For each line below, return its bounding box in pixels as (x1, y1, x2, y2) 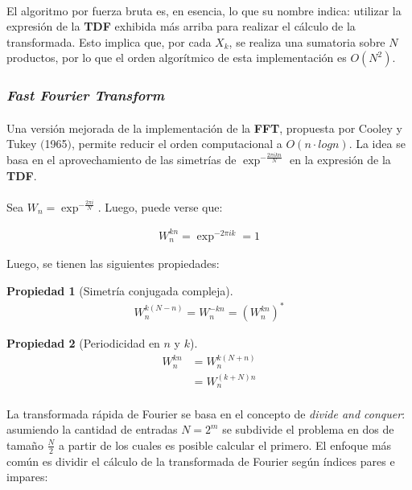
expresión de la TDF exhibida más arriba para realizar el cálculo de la (6, 18, 356, 35)
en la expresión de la (290, 151, 391, 167)
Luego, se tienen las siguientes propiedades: (6, 255, 220, 272)
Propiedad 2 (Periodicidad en (6, 335, 160, 352)
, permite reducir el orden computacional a (71, 135, 282, 152)
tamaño (6, 436, 43, 453)
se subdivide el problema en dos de (222, 421, 394, 438)
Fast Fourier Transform (6, 85, 165, 105)
